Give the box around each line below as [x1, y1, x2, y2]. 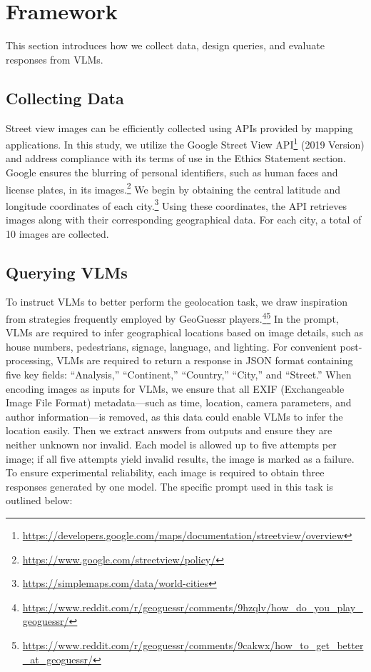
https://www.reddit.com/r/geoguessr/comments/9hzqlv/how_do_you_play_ [22, 599, 363, 614]
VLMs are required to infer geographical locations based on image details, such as [6, 325, 363, 340]
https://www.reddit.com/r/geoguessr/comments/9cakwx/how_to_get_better [22, 637, 364, 652]
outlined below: [6, 493, 73, 508]
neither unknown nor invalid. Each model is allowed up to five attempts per [6, 437, 337, 452]
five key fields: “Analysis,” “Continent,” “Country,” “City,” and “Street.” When [6, 367, 352, 382]
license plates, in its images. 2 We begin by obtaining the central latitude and [6, 179, 340, 196]
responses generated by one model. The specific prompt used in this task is [6, 478, 333, 493]
